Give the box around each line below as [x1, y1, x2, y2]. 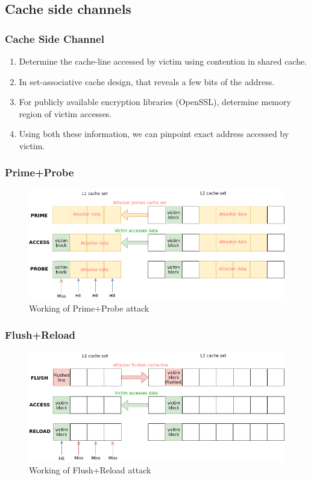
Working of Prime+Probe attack [29, 301, 149, 314]
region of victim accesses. [19, 107, 112, 120]
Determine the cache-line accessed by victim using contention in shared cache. [19, 55, 307, 67]
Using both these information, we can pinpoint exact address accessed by [19, 127, 289, 140]
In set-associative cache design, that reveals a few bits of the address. [19, 75, 275, 88]
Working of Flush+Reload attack [29, 464, 151, 476]
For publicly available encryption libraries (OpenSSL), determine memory [19, 95, 291, 108]
